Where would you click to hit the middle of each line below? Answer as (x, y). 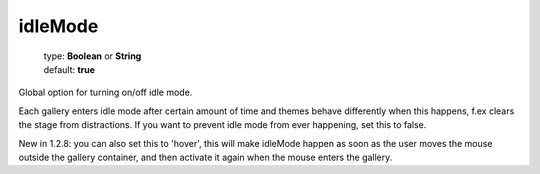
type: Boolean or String (92, 56)
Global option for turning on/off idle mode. (105, 92)
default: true (69, 69)
